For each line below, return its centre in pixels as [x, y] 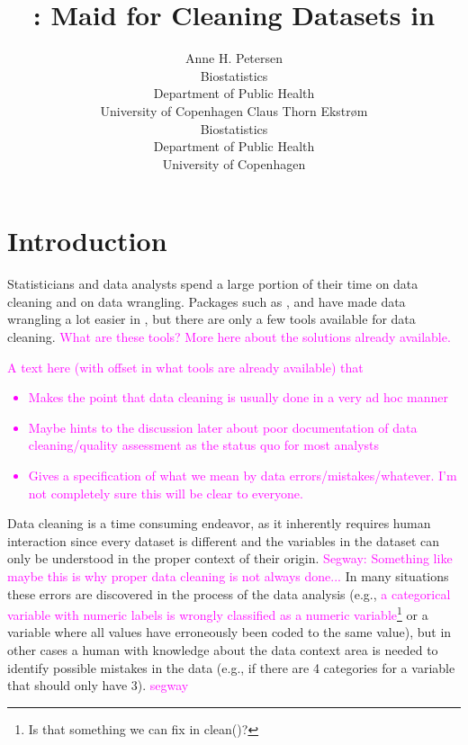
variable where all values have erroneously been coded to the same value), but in [229, 632]
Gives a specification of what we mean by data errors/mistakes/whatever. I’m [243, 475]
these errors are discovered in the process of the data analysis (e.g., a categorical [229, 593]
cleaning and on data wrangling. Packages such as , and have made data [207, 301]
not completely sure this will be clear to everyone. [166, 493]
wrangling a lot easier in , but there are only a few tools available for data [211, 319]
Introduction [87, 241]
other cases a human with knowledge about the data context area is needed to [223, 649]
